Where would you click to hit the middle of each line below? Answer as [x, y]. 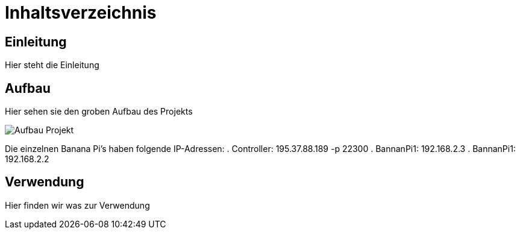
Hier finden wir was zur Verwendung [77, 205]
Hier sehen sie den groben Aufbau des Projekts [99, 112]
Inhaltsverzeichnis [81, 13]
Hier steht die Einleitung [52, 65]
